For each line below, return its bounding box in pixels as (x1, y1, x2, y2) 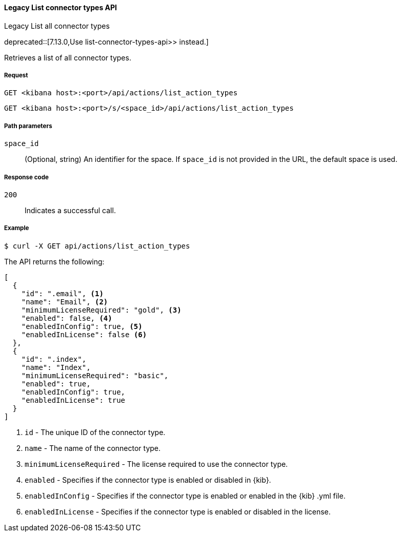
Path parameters (4, 122, 52, 130)
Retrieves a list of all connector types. (4, 53, 131, 62)
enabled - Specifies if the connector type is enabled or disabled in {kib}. (25, 475, 271, 484)
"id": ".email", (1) (21, 289, 104, 298)
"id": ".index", (21, 355, 87, 363)
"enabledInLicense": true (21, 396, 126, 404)
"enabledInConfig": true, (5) (21, 322, 143, 331)
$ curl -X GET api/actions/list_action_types (4, 241, 190, 250)
